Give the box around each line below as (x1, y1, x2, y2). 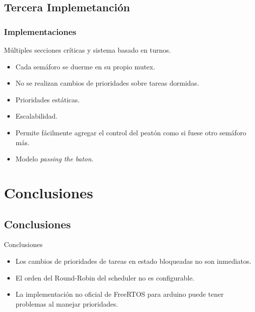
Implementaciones (4, 25, 77, 37)
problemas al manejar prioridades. (15, 298, 118, 309)
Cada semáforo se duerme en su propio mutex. (15, 61, 155, 71)
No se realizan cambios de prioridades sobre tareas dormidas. (15, 78, 199, 88)
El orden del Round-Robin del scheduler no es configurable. (15, 272, 195, 282)
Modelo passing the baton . (15, 154, 93, 164)
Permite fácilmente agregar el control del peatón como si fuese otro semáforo (15, 127, 247, 137)
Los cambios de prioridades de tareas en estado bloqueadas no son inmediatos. (15, 255, 252, 266)
